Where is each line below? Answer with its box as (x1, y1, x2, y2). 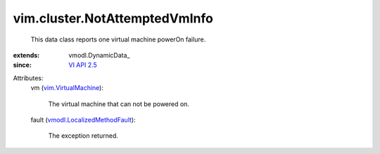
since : (13, 60, 32, 70)
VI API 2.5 (68, 60, 98, 70)
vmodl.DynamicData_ (68, 51, 130, 59)
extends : (13, 51, 40, 59)
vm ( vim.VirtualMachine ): (30, 84, 103, 92)
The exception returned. (48, 131, 119, 140)
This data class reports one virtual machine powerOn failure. (30, 35, 206, 44)
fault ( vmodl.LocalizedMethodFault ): (30, 115, 137, 124)
